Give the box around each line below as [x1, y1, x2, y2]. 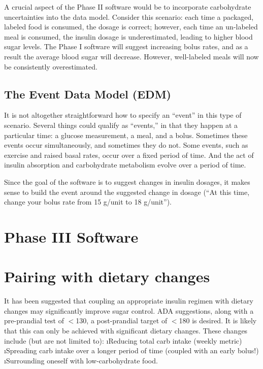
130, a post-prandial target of [76, 315, 168, 326]
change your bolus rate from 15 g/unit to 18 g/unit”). [4, 196, 172, 207]
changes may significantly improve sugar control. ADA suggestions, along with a [4, 305, 254, 316]
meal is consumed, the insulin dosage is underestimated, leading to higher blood [4, 31, 253, 42]
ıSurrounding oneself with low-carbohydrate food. [4, 355, 158, 365]
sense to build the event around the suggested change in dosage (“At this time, [4, 186, 250, 197]
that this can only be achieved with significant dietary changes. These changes [4, 325, 248, 336]
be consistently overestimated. [4, 61, 97, 72]
